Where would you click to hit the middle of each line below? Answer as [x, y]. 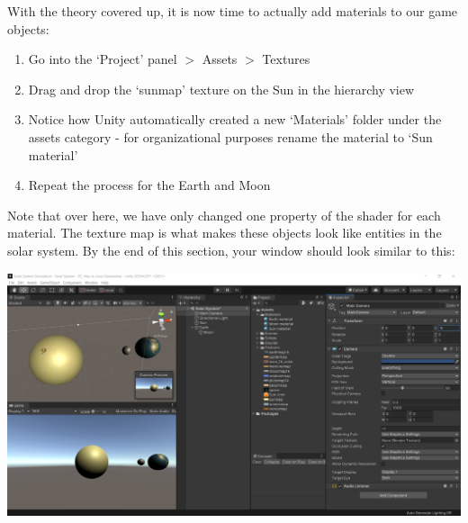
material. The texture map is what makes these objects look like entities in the [225, 233]
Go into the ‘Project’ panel [103, 59]
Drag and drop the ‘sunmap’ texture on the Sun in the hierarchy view [221, 89]
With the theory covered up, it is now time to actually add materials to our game [233, 11]
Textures [286, 59]
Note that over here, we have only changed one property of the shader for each [224, 215]
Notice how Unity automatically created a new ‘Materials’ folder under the [235, 119]
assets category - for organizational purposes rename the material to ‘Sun [230, 136]
